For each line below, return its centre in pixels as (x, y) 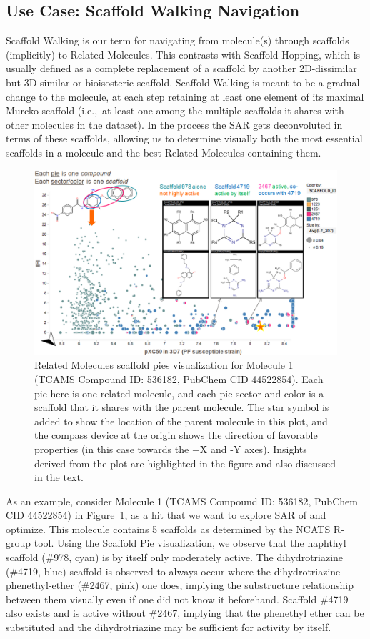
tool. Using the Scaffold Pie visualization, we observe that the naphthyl (190, 543)
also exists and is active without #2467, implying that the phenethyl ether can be (185, 613)
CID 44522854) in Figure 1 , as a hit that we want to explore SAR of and (166, 515)
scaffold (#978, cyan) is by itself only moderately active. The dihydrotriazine (175, 557)
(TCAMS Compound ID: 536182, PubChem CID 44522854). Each (179, 378)
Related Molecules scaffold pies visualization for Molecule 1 (164, 365)
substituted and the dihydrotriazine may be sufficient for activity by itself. (169, 627)
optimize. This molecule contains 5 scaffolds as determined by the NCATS (168, 529)
